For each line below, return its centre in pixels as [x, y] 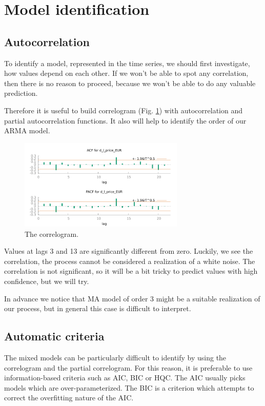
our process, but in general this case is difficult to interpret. [98, 308]
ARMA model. [27, 130]
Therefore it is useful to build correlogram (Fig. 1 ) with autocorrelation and [124, 110]
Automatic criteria [54, 336]
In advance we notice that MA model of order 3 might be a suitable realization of [132, 298]
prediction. [21, 93]
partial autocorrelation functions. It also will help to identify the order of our [125, 120]
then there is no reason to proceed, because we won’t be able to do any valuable [130, 83]
